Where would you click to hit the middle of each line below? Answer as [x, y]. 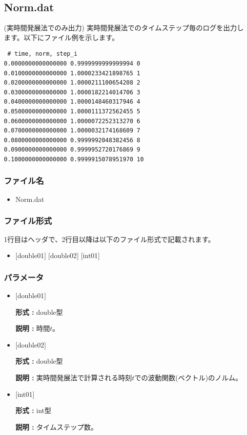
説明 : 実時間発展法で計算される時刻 [74, 377]
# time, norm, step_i [42, 54]
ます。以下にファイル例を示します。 [62, 37]
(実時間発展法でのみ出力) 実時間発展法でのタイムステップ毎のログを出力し [124, 28]
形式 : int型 [33, 410]
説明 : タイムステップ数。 [57, 426]
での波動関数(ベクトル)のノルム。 [188, 377]
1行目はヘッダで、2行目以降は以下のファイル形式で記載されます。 [110, 239]
